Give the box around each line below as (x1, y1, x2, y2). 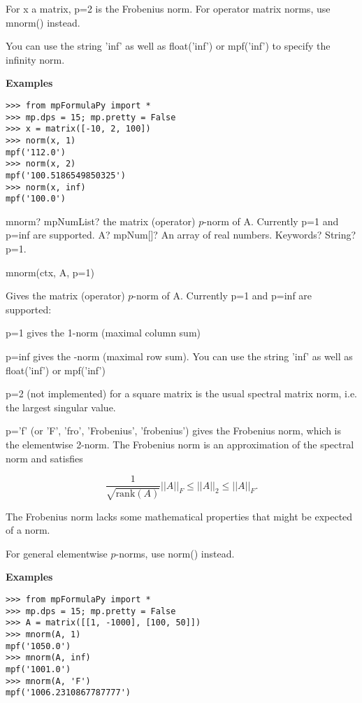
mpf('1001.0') (6, 664, 71, 674)
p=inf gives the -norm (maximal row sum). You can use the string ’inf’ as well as (6, 349, 353, 364)
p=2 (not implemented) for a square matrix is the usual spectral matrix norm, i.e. (6, 386, 357, 401)
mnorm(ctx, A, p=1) (6, 264, 94, 279)
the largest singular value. (6, 399, 116, 414)
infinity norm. (6, 52, 65, 66)
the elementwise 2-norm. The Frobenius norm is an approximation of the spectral (6, 437, 354, 451)
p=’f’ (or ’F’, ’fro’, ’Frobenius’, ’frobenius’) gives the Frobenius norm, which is (6, 423, 342, 438)
